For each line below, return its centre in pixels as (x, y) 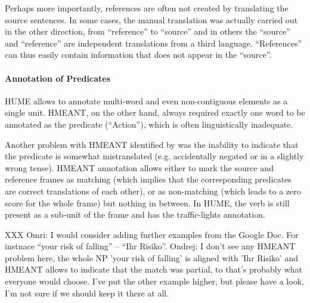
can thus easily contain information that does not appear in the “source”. (138, 55)
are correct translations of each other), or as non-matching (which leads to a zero (153, 191)
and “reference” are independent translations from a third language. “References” (154, 43)
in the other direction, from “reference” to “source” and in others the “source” (148, 31)
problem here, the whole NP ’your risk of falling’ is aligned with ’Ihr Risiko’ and (152, 257)
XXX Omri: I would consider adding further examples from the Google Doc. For (152, 234)
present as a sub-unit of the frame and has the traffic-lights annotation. (135, 214)
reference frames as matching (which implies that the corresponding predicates (148, 179)
